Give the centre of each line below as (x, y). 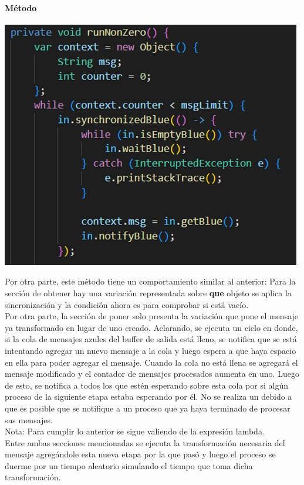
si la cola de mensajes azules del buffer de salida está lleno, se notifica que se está (151, 339)
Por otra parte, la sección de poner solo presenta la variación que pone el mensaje (152, 316)
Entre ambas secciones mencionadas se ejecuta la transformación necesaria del (145, 442)
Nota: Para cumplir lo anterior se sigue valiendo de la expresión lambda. (135, 431)
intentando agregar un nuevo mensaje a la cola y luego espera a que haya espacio (151, 350)
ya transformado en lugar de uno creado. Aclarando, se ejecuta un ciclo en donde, (151, 327)
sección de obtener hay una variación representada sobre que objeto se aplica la (148, 292)
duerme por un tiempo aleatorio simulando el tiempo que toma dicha (129, 465)
